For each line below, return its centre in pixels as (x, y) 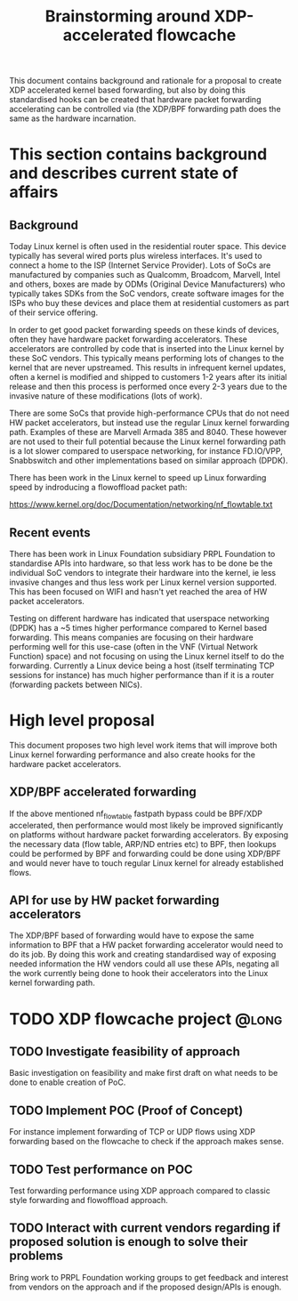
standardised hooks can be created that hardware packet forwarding (135, 100)
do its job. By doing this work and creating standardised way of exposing (143, 955)
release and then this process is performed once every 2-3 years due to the (148, 387)
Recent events (50, 533)
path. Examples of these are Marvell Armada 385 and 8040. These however (148, 432)
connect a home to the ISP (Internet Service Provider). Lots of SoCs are (140, 265)
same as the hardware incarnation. (72, 118)
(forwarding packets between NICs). (76, 684)
